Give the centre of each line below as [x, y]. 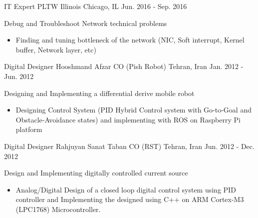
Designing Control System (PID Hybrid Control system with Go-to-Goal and [133, 110]
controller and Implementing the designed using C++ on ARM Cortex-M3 [130, 199]
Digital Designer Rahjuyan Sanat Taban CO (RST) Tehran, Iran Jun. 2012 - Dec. [129, 146]
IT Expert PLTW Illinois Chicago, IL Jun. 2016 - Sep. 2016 [96, 6]
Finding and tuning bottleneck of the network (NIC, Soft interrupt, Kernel [130, 40]
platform [29, 129]
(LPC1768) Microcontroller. [58, 209]
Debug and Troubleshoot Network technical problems [86, 23]
